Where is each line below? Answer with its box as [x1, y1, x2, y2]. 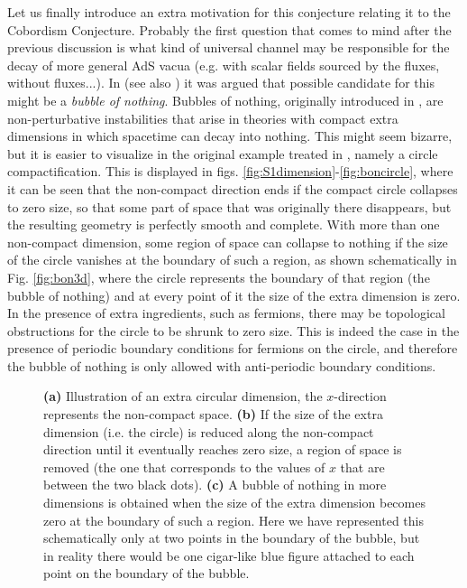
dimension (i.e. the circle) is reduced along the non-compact [43, 422, 374, 441]
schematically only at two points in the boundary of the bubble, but [43, 528, 420, 547]
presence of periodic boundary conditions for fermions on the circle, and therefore [7, 339, 458, 358]
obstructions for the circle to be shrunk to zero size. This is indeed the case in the [7, 321, 460, 340]
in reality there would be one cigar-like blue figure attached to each [43, 546, 415, 565]
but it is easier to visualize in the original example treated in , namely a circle [7, 144, 438, 163]
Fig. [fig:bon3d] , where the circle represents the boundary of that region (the [7, 267, 430, 286]
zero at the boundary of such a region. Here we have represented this [43, 510, 424, 529]
